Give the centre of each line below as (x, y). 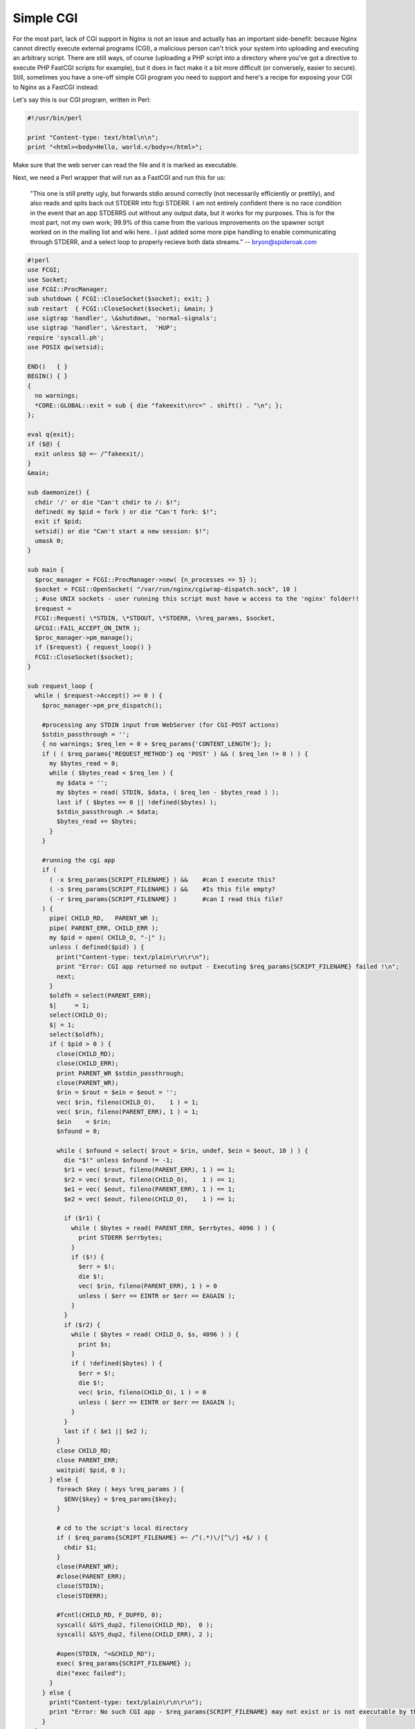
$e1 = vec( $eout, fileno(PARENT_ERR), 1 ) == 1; (149, 1189)
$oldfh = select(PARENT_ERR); (101, 996)
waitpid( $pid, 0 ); (91, 1470)
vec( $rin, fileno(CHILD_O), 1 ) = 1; (128, 1102)
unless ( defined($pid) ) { (97, 947)
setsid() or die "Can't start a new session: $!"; (122, 531)
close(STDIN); (80, 1586)
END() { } (48, 367)
